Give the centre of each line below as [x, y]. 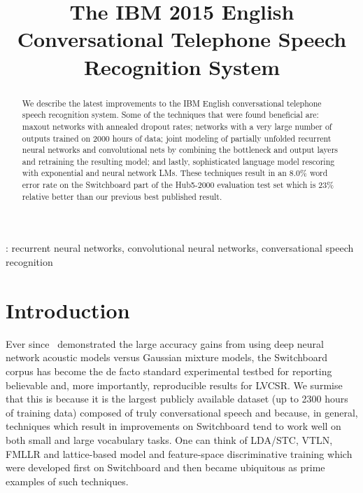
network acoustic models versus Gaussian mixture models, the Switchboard [167, 357]
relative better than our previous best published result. [122, 196]
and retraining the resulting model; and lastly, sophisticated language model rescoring [178, 161]
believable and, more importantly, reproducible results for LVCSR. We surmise [174, 385]
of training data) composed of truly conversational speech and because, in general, [182, 412]
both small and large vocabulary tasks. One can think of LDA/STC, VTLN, [169, 439]
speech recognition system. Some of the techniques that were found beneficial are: [170, 115]
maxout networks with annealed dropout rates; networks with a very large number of [177, 126]
